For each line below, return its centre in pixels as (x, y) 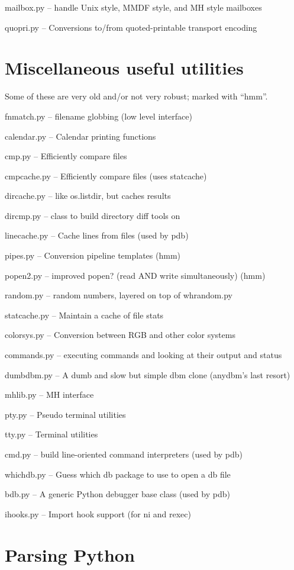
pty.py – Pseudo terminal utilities (65, 414)
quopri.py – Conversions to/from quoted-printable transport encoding (131, 27)
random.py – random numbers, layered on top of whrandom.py (119, 295)
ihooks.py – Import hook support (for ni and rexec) (98, 513)
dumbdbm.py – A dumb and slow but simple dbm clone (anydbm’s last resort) (148, 374)
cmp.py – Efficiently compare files (66, 156)
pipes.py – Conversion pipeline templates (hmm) (93, 255)
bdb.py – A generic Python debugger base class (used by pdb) (117, 494)
